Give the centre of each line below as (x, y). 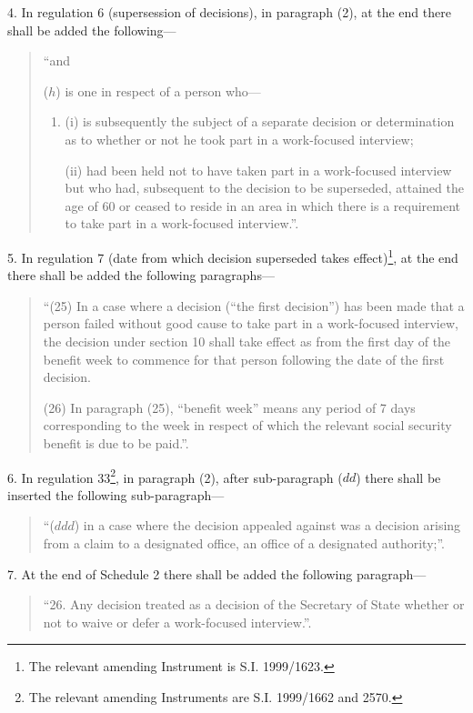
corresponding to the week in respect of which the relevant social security (247, 425)
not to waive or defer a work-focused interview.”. (177, 622)
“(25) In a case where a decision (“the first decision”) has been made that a (254, 305)
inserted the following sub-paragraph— (116, 494)
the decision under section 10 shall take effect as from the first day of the (247, 341)
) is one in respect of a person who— (158, 90)
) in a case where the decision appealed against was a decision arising (267, 525)
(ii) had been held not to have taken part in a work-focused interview (258, 170)
